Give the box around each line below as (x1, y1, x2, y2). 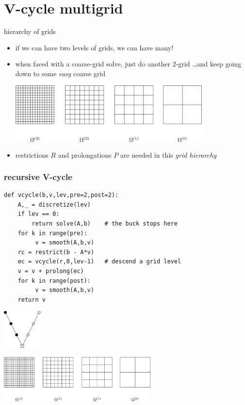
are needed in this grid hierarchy (120, 150, 217, 160)
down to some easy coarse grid (15, 68, 106, 78)
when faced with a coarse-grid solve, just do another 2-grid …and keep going (15, 59, 242, 69)
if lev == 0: (17, 211, 60, 218)
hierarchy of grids (4, 26, 56, 36)
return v (17, 296, 46, 303)
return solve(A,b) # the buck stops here (32, 220, 178, 227)
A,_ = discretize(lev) (17, 201, 91, 208)
